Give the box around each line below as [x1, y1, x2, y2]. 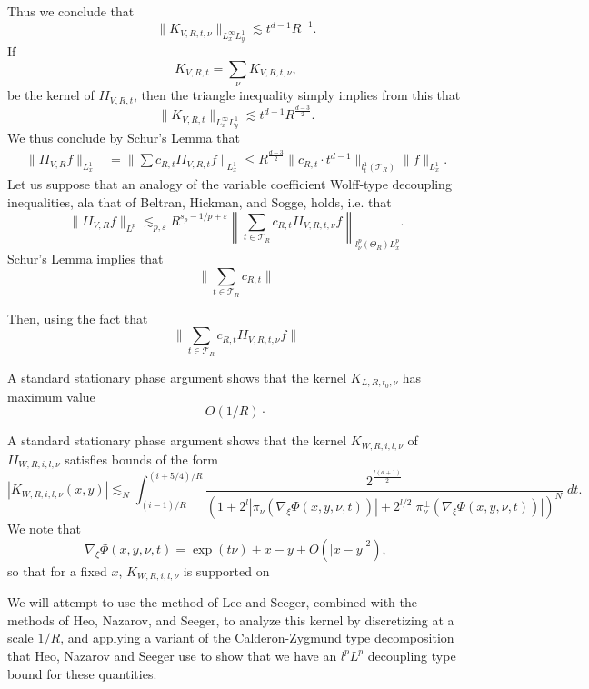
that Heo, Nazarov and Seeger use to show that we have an [7, 645, 337, 664]
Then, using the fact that [7, 308, 148, 327]
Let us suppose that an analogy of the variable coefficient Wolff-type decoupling [7, 175, 452, 194]
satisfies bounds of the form [65, 449, 218, 468]
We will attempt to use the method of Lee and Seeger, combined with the [7, 593, 417, 612]
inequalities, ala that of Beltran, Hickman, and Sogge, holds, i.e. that [7, 192, 392, 211]
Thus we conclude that [7, 2, 135, 20]
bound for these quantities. [7, 664, 157, 683]
